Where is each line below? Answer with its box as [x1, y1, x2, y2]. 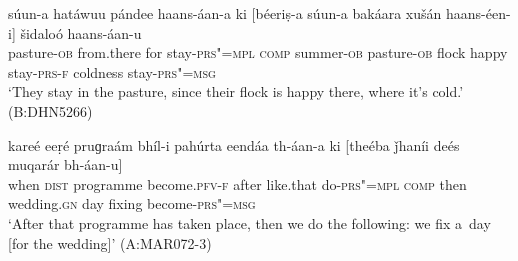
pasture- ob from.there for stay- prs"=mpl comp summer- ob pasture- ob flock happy [8, 42, 508, 63]
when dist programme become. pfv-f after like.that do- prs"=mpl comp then [8, 173, 467, 194]
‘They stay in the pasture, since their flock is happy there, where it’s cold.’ [8, 81, 464, 102]
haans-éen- [445, 3, 511, 23]
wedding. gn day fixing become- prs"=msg [8, 193, 256, 214]
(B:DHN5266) [8, 100, 93, 121]
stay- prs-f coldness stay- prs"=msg [8, 61, 216, 82]
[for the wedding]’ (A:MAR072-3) [8, 232, 212, 253]
